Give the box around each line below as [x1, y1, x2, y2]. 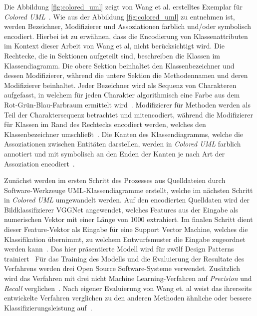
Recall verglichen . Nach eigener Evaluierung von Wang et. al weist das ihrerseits [4, 282, 252, 293]
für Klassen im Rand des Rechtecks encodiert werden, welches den [4, 119, 206, 129]
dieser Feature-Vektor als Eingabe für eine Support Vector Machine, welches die [4, 224, 248, 234]
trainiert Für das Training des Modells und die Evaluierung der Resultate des [4, 253, 245, 263]
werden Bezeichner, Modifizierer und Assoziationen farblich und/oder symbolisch [4, 21, 252, 31]
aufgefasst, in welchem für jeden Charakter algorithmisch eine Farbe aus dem [4, 89, 240, 100]
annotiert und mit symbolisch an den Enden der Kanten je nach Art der [4, 148, 225, 158]
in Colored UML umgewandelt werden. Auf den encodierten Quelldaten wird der [4, 194, 250, 205]
